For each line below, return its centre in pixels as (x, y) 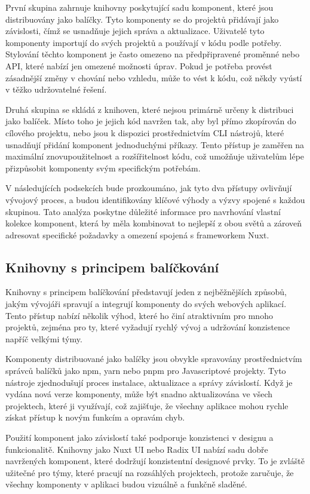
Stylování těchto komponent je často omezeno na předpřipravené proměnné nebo (153, 54)
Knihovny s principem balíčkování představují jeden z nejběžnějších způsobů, (146, 292)
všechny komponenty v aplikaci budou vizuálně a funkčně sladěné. (126, 484)
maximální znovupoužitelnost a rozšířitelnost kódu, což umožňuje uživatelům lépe (155, 156)
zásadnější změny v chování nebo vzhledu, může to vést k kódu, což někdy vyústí (154, 77)
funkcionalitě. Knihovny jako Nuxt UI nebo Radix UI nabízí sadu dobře (137, 449)
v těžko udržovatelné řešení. (56, 89)
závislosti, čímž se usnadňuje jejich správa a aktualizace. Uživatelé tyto (135, 31)
